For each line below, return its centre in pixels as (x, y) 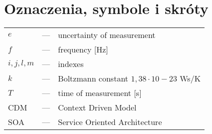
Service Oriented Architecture (110, 122)
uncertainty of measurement (107, 35)
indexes (71, 64)
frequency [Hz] (83, 49)
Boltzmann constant (93, 78)
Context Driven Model (97, 107)
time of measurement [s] (100, 93)
